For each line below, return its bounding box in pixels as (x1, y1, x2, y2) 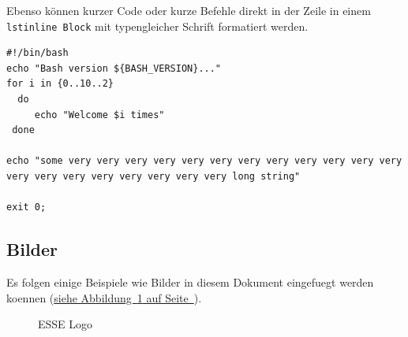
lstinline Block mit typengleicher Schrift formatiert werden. (6, 17, 309, 34)
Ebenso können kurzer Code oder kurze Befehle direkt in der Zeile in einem (6, 2, 371, 18)
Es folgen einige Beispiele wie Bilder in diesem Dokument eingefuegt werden (6, 273, 374, 290)
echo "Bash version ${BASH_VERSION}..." (6, 62, 222, 74)
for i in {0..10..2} (6, 78, 114, 90)
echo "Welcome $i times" (34, 109, 165, 120)
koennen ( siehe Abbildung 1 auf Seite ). (6, 289, 202, 306)
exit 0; (6, 202, 47, 213)
